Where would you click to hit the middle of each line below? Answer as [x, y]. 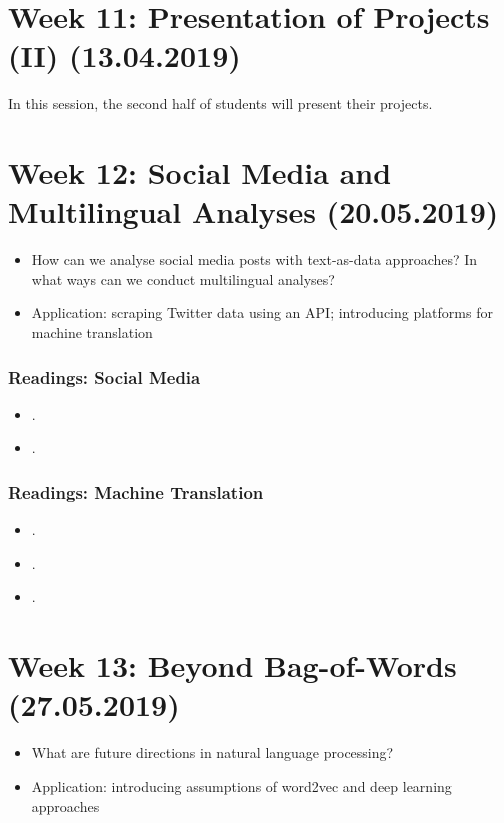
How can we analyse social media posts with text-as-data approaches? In [254, 259]
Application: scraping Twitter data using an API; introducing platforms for [262, 312]
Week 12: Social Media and [200, 172]
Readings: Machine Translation [136, 491]
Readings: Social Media [104, 376]
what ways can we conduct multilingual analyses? [183, 278]
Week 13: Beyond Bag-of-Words [232, 665]
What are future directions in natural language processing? [212, 752]
